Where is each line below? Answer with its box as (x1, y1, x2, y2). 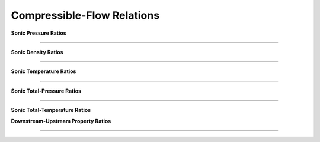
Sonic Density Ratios (11, 48, 63, 55)
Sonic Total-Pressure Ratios (11, 87, 82, 94)
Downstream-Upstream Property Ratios (11, 117, 111, 124)
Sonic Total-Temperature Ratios (11, 107, 91, 114)
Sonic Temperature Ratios (11, 68, 76, 75)
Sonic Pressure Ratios (11, 29, 66, 37)
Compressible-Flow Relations (11, 9, 160, 22)
